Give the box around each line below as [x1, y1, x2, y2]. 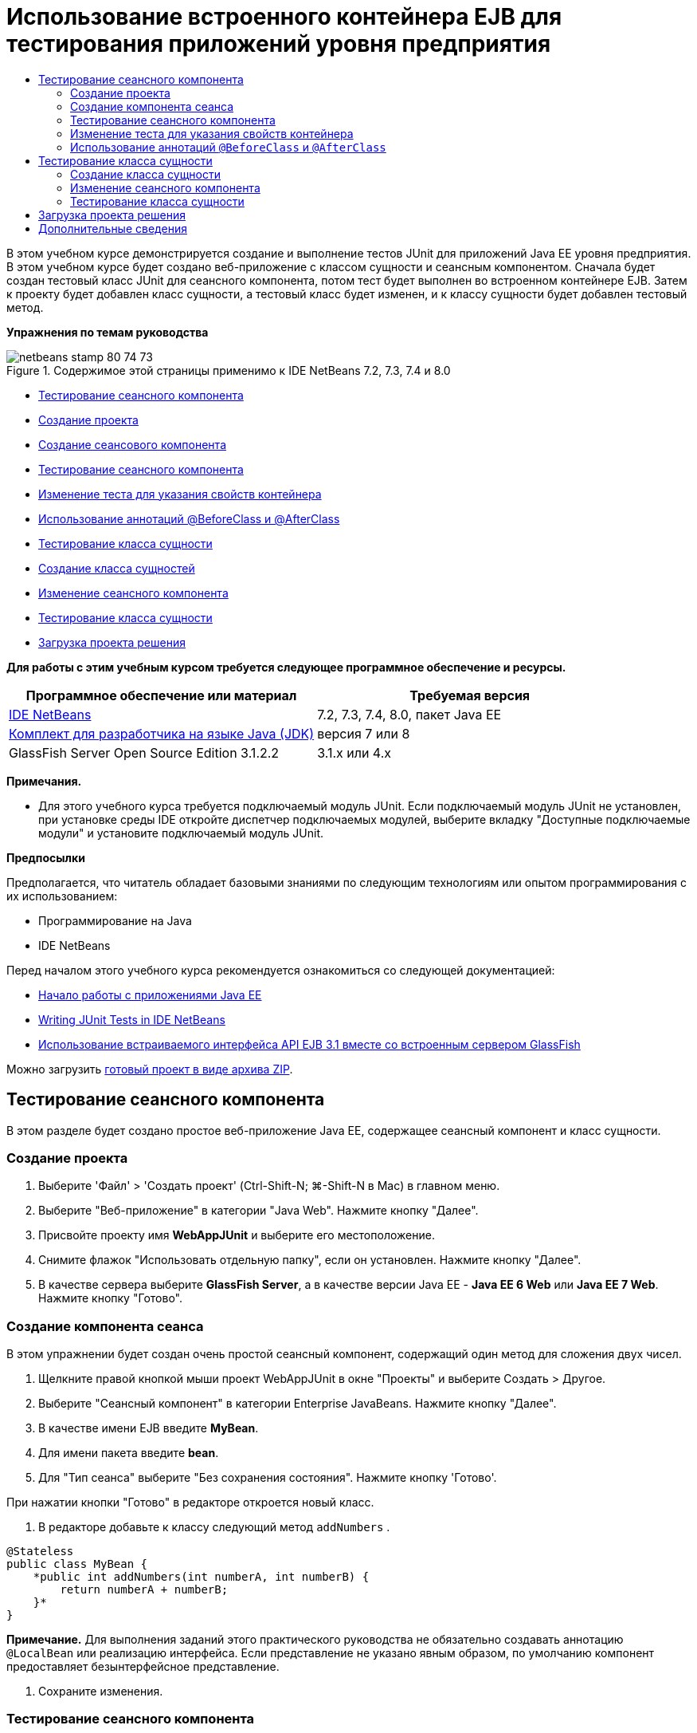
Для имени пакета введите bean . [38, 1446, 219, 1460]
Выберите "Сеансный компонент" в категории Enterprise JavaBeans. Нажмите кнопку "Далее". [38, 1396, 557, 1411]
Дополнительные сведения [38, 221, 187, 235]
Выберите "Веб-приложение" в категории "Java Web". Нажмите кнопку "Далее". [38, 1203, 479, 1218]
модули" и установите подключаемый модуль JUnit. [38, 825, 324, 840]
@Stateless [6, 1545, 74, 1558]
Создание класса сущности [70, 167, 221, 181]
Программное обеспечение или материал [25, 687, 297, 703]
